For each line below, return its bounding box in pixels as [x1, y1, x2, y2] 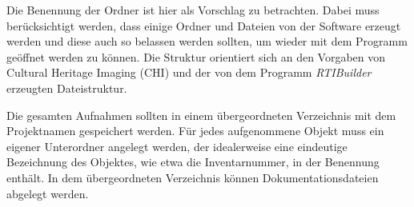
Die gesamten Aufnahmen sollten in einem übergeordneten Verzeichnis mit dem [6, 106, 396, 123]
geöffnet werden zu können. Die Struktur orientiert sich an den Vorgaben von [6, 48, 386, 65]
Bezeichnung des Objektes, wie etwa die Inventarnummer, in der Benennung [6, 153, 380, 170]
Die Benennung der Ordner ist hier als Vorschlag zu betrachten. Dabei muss [6, 2, 380, 18]
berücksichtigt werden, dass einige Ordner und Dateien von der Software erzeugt [6, 17, 401, 34]
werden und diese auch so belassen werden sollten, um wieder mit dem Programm [6, 33, 408, 50]
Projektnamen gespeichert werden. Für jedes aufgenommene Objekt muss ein [6, 122, 384, 139]
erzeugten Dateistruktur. [6, 79, 127, 96]
